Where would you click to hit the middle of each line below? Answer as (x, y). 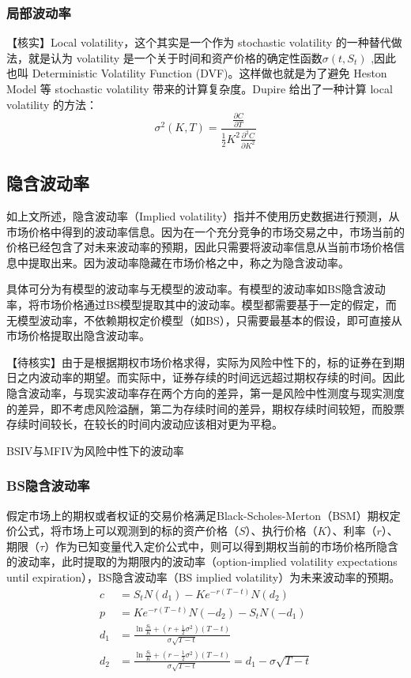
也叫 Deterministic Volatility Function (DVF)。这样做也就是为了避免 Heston (197, 73)
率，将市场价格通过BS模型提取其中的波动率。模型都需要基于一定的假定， (196, 305)
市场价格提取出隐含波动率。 (78, 335)
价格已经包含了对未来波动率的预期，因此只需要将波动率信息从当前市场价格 (200, 247)
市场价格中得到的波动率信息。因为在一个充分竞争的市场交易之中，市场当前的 (205, 231)
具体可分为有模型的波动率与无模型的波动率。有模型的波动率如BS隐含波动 (196, 289)
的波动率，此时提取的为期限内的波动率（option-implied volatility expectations (202, 561)
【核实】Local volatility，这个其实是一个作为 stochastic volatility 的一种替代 (199, 42)
